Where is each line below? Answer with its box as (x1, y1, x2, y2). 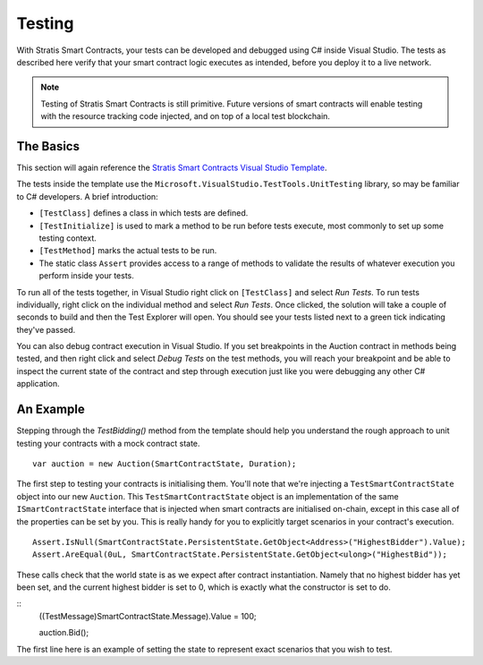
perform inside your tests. (38, 270, 134, 281)
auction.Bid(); (38, 627, 89, 638)
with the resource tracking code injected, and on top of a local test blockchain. (40, 111, 331, 122)
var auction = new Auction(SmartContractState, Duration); (32, 458, 297, 469)
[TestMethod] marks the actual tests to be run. (38, 245, 217, 256)
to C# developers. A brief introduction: (16, 191, 158, 201)
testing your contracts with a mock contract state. (16, 438, 200, 448)
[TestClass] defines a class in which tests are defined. (38, 208, 249, 218)
